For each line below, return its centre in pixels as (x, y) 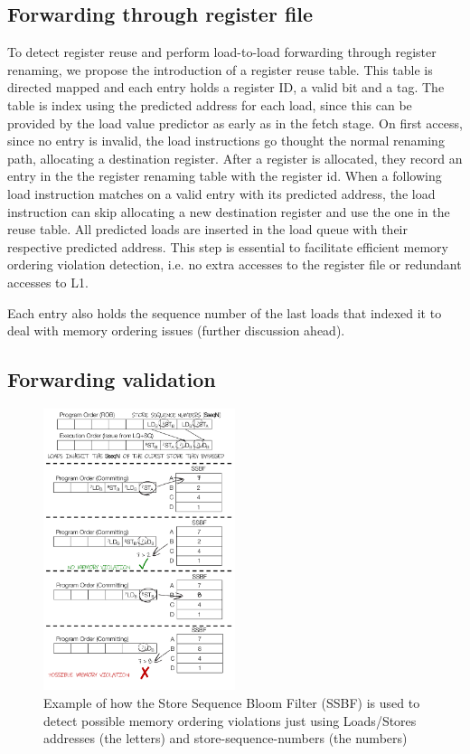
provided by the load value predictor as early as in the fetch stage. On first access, (235, 123)
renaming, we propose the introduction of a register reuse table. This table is (220, 69)
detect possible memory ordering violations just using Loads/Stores (230, 720)
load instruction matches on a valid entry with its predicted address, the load (221, 193)
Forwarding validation (112, 379)
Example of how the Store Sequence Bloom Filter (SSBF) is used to (232, 702)
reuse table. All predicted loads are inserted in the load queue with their (207, 229)
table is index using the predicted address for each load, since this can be (210, 104)
